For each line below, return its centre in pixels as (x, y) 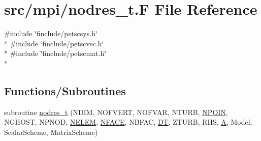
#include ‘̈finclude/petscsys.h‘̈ (51, 33)
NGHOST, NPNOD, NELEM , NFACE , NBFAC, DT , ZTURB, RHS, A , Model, (128, 122)
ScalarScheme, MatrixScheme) (51, 132)
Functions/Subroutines (65, 90)
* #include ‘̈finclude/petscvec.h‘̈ (54, 43)
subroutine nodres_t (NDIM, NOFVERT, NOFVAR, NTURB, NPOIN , (116, 112)
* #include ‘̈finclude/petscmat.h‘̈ (55, 53)
